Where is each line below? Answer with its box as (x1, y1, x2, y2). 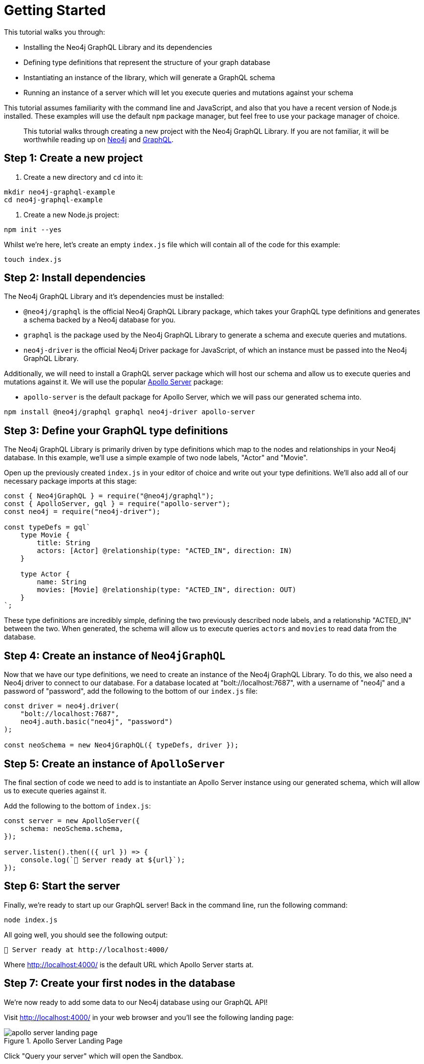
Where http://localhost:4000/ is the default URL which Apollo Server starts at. (4, 960, 254, 969)
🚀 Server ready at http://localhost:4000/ (4, 945, 169, 954)
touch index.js (4, 255, 62, 263)
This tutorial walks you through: (4, 27, 106, 36)
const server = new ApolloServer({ (4, 816, 140, 825)
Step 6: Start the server (4, 880, 120, 893)
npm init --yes (4, 225, 62, 234)
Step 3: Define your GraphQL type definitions (4, 424, 228, 437)
